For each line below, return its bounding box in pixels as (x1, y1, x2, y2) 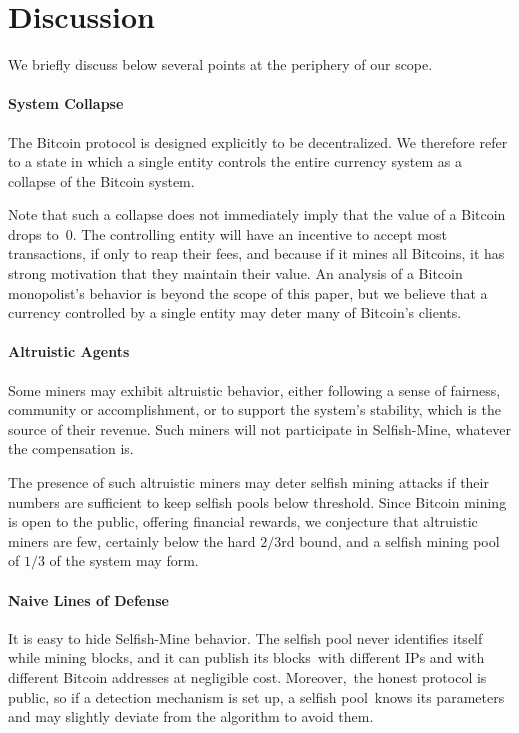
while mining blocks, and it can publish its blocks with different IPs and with (8, 647, 485, 668)
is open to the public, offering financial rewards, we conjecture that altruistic (8, 511, 478, 532)
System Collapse (8, 93, 124, 114)
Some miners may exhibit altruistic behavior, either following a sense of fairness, (8, 379, 501, 400)
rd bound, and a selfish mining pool (281, 530, 500, 551)
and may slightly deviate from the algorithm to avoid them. (8, 706, 374, 727)
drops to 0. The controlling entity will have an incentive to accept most (8, 223, 447, 244)
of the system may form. (49, 550, 199, 571)
